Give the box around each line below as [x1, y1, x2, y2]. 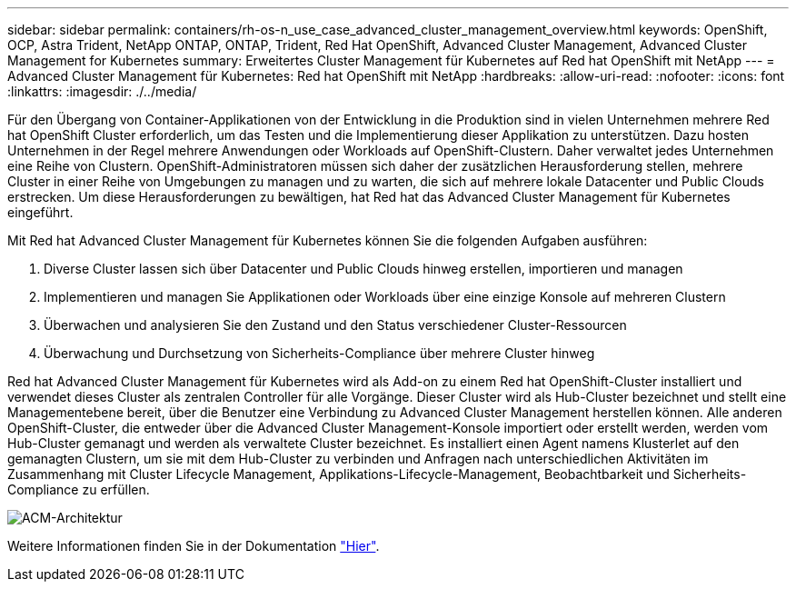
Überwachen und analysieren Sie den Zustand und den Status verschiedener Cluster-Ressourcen [44, 317, 627, 333]
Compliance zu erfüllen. [7, 482, 150, 497]
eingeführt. [7, 205, 74, 220]
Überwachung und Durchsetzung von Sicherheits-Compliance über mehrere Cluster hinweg [44, 345, 595, 361]
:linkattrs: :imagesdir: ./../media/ [7, 84, 197, 99]
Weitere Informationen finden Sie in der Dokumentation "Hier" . [7, 538, 380, 554]
